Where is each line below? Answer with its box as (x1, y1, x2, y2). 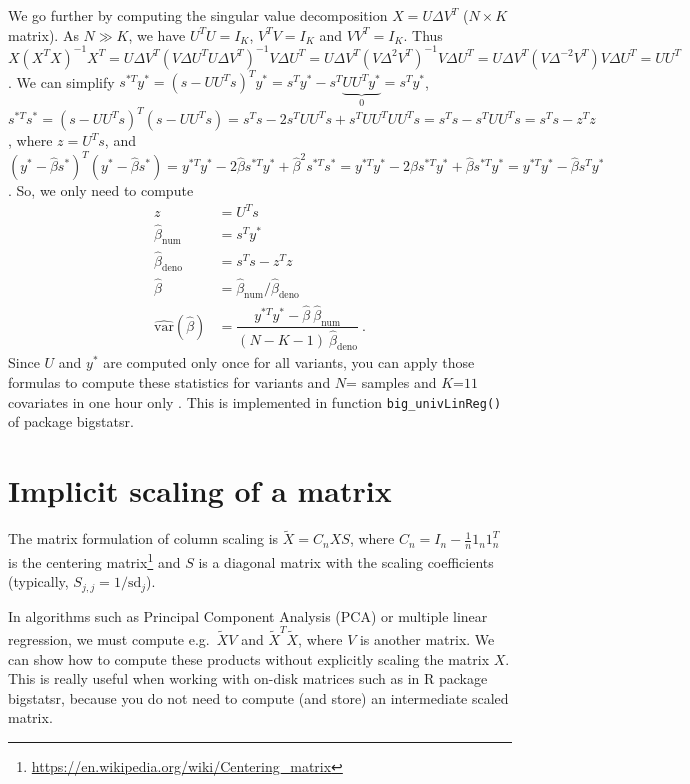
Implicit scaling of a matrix (8, 470, 392, 511)
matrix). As (8, 24, 79, 45)
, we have (128, 24, 186, 45)
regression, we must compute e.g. (8, 629, 210, 650)
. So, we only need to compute (8, 180, 194, 201)
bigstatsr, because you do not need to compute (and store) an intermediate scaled (8, 687, 509, 708)
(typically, (8, 571, 69, 592)
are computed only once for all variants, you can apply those (103, 352, 475, 373)
